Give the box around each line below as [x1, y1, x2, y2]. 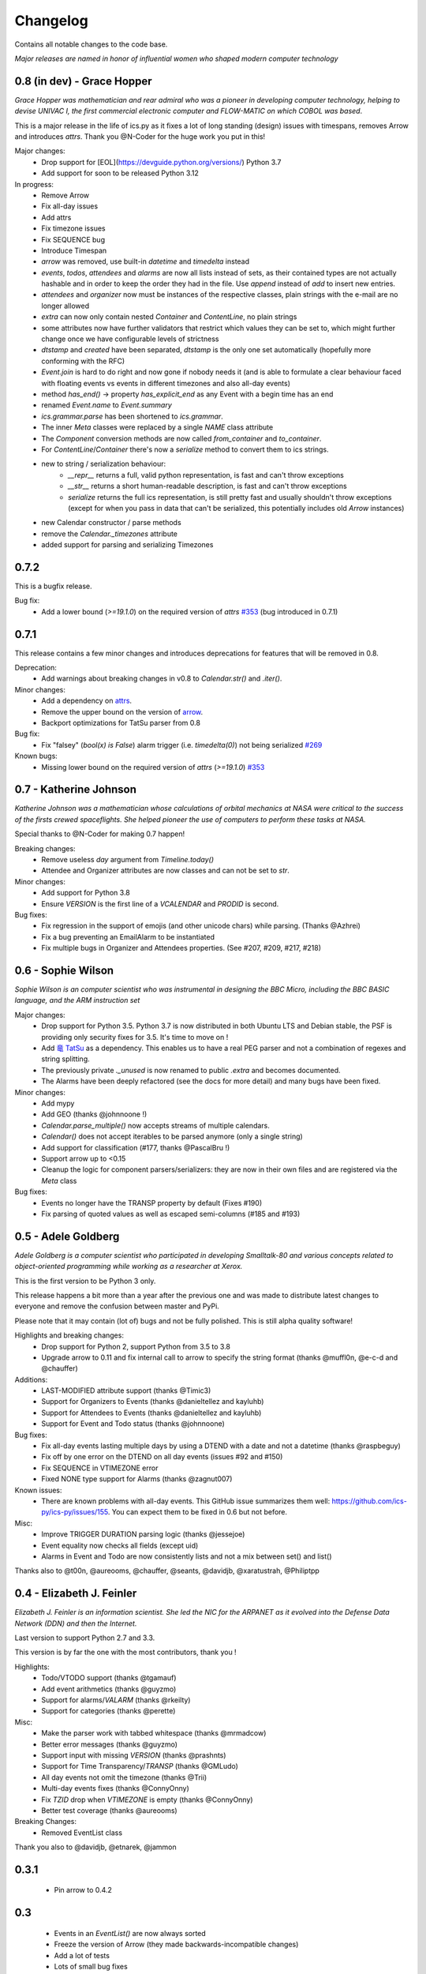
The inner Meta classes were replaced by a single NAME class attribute [41, 422, 274, 432]
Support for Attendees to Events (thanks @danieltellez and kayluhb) [41, 1408, 262, 1417]
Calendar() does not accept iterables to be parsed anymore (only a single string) [41, 1131, 303, 1141]
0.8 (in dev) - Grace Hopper [14, 74, 153, 88]
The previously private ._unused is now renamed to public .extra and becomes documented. [41, 1065, 341, 1075]
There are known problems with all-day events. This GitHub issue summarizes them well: [41, 1496, 331, 1506]
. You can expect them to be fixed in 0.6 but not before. [107, 1507, 288, 1517]
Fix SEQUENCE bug [41, 235, 106, 244]
